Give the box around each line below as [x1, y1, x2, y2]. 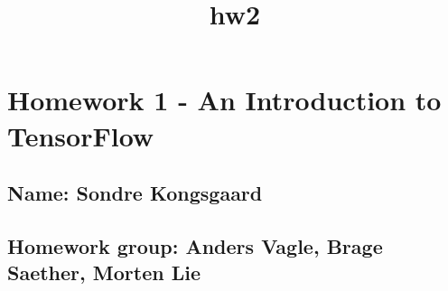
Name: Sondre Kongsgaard [7, 179, 263, 207]
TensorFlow [7, 117, 154, 154]
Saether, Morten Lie [7, 258, 201, 286]
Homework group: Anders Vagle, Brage [7, 231, 383, 259]
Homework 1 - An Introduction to [7, 81, 442, 118]
